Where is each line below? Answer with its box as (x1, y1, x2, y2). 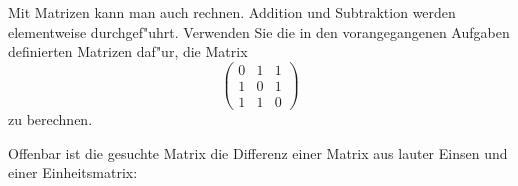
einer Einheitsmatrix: (8, 162, 138, 183)
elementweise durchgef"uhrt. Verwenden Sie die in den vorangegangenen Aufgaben (8, 21, 510, 42)
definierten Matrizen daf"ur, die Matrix (8, 41, 248, 62)
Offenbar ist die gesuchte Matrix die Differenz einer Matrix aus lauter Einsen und (8, 142, 508, 163)
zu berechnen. (8, 108, 93, 129)
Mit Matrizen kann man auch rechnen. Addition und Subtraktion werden (8, 2, 456, 22)
